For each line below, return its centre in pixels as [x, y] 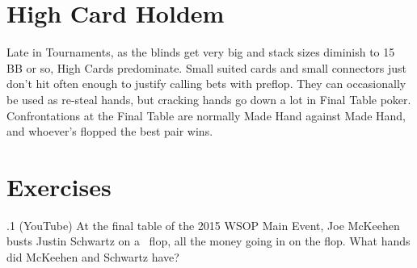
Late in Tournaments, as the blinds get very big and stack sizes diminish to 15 [201, 52]
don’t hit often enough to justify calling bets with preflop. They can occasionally [206, 84]
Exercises [59, 186]
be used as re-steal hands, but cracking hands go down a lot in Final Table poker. [209, 99]
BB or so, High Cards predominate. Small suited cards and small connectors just [206, 67]
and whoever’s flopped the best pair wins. [110, 131]
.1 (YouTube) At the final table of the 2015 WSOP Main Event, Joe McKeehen [203, 225]
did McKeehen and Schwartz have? [93, 257]
